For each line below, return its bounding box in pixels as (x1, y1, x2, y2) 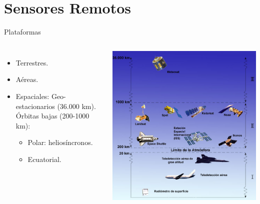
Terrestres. (15, 57, 48, 67)
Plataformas (4, 26, 41, 37)
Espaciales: (15, 90, 49, 101)
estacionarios (15, 100, 55, 111)
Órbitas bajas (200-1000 (15, 110, 89, 121)
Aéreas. (15, 74, 38, 84)
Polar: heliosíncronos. (27, 137, 93, 147)
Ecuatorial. (27, 153, 61, 164)
